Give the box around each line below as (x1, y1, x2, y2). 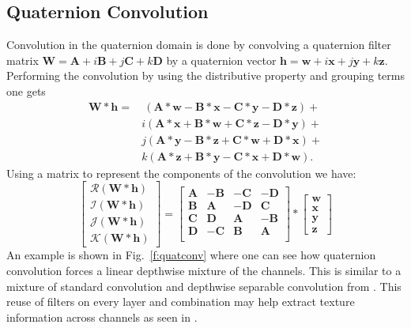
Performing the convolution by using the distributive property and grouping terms (6, 67, 405, 84)
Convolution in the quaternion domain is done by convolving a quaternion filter (6, 36, 391, 53)
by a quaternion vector (166, 51, 277, 68)
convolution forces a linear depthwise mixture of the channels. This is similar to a (6, 262, 402, 279)
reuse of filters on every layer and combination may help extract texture (6, 293, 355, 310)
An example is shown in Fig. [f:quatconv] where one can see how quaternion (6, 247, 376, 263)
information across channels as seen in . (6, 308, 198, 325)
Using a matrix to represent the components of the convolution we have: (6, 164, 356, 181)
